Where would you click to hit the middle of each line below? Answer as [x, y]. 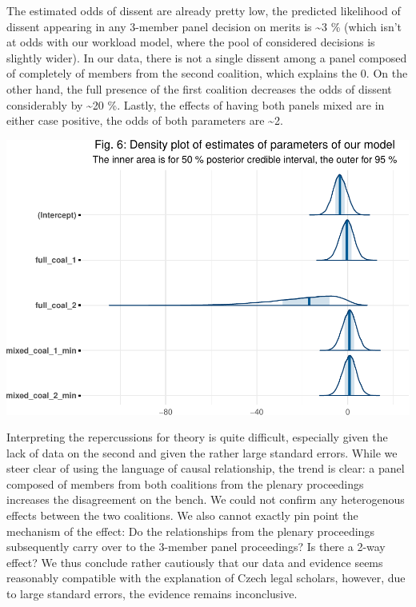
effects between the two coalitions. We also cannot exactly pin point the [182, 515]
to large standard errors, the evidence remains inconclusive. [152, 594]
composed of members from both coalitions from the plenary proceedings [185, 483]
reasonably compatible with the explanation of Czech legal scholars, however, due [206, 578]
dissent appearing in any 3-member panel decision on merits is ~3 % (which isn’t [204, 26]
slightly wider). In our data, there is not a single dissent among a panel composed [207, 57]
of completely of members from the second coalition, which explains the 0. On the [207, 73]
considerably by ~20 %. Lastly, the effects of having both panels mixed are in [196, 104]
